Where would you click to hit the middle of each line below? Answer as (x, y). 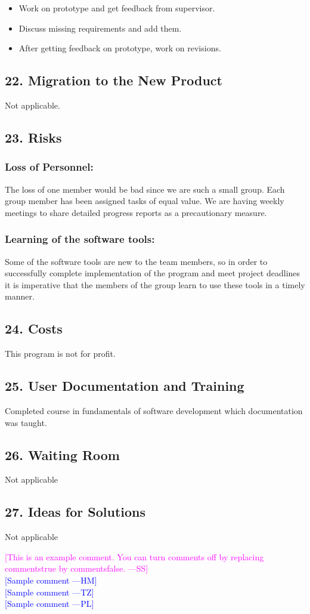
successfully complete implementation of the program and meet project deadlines (153, 273)
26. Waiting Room (62, 454)
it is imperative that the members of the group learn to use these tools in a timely (155, 284)
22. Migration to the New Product (114, 80)
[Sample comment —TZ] (49, 592)
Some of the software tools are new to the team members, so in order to (136, 261)
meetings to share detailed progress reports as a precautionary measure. (136, 212)
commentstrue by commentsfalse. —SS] (77, 568)
